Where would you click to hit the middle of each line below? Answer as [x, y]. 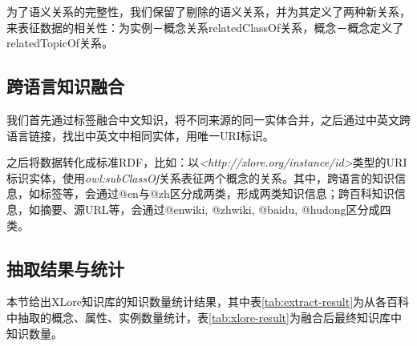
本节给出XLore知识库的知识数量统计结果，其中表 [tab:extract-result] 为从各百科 [208, 302]
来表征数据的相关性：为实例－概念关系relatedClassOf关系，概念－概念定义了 [205, 27]
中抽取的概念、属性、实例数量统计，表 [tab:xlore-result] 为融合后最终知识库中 [204, 317]
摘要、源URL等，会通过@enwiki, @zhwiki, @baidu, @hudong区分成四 [215, 209]
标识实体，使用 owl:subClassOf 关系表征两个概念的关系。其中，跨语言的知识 [200, 177]
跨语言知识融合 [65, 86]
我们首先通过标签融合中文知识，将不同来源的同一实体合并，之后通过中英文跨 [208, 119]
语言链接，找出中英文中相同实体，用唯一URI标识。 [140, 135]
